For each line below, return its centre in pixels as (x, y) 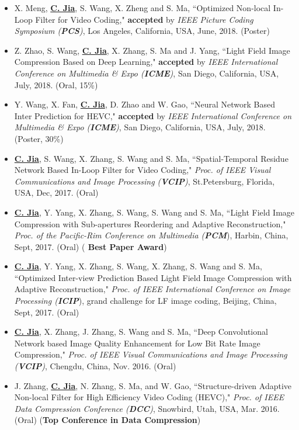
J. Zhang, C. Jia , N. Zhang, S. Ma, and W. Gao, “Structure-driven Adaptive (153, 385)
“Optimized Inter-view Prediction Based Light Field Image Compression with (153, 277)
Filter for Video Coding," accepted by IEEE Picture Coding (144, 19)
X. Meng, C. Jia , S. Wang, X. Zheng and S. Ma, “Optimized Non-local (142, 8)
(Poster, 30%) (39, 138)
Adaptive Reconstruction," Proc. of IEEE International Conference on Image (152, 289)
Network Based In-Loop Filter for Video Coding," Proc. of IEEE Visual (142, 170)
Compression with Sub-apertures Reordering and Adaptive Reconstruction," (150, 223)
